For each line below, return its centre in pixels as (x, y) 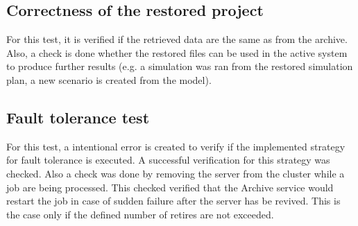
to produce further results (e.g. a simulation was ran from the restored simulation (180, 66)
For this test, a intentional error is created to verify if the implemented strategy (176, 146)
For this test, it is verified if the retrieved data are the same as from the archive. (177, 39)
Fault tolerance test (78, 117)
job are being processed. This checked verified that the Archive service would (170, 187)
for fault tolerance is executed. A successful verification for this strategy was (168, 160)
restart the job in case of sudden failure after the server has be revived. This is (173, 201)
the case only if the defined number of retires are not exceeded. (140, 214)
